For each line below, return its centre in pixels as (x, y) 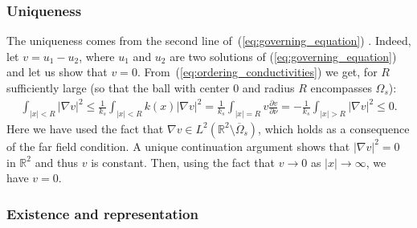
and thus (57, 162)
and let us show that (57, 72)
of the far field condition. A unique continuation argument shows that (178, 146)
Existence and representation (102, 213)
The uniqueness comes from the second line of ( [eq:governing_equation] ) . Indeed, (209, 41)
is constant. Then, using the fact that (183, 162)
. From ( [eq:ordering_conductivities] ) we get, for (257, 72)
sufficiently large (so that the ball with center (118, 88)
